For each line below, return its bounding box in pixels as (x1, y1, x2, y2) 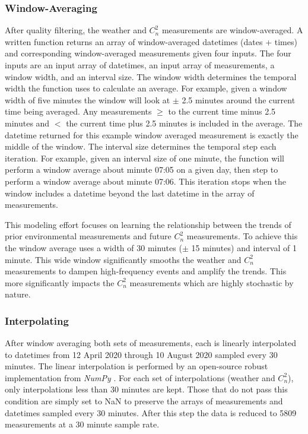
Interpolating (5, 313, 69, 328)
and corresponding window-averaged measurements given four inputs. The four (5, 47, 291, 59)
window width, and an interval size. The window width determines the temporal (5, 70, 297, 83)
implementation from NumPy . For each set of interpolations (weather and (5, 371, 275, 384)
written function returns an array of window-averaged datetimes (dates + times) (5, 35, 297, 47)
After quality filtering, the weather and (5, 24, 147, 36)
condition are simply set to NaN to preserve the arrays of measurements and (5, 395, 283, 407)
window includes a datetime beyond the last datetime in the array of (5, 186, 255, 199)
